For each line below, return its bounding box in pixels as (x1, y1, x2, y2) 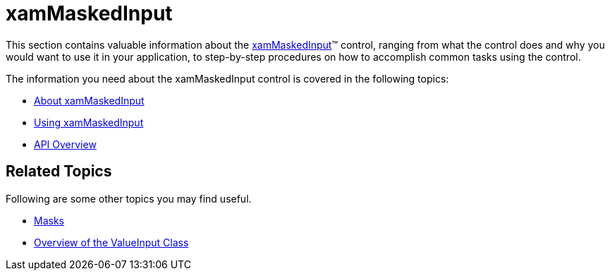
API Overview (34, 138, 97, 150)
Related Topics (6, 162, 112, 181)
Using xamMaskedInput (34, 116, 144, 128)
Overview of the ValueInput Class (34, 236, 189, 248)
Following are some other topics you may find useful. (6, 192, 252, 205)
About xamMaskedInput (34, 94, 145, 107)
